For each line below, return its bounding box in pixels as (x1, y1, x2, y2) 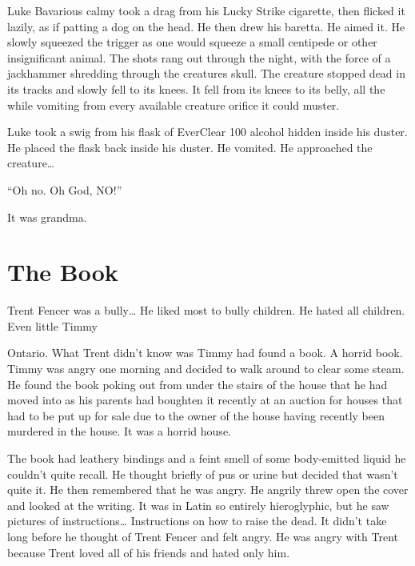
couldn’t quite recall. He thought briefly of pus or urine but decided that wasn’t (7, 465, 398, 482)
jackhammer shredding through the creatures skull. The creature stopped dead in (7, 65, 405, 82)
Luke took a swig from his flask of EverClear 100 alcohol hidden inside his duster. (7, 123, 408, 140)
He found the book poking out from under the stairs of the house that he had (7, 375, 388, 392)
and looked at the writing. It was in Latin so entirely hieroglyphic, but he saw (7, 496, 389, 513)
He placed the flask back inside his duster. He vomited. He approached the (7, 138, 373, 155)
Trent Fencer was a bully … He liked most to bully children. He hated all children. (7, 302, 405, 319)
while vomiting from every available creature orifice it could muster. (7, 96, 340, 113)
